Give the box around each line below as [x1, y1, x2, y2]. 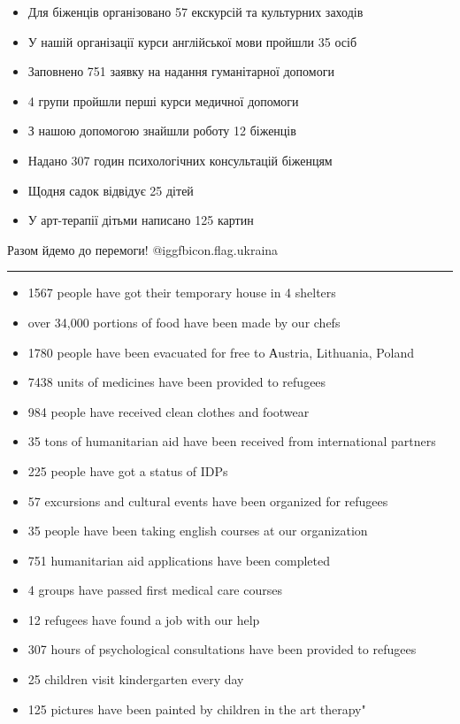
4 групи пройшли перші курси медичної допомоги [27, 91, 299, 110]
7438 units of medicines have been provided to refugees [27, 373, 326, 391]
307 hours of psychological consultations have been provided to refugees [27, 640, 417, 659]
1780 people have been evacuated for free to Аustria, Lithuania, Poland [27, 343, 414, 361]
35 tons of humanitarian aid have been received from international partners [27, 432, 436, 451]
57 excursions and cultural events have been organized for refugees [27, 491, 388, 510]
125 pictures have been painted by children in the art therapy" [27, 699, 366, 718]
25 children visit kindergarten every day [27, 670, 244, 689]
